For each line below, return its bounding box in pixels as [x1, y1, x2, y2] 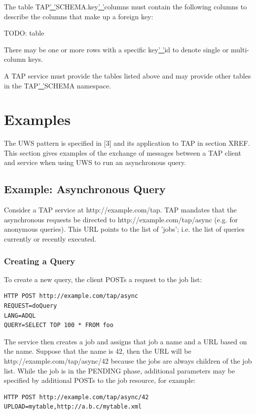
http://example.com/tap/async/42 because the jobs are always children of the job [4, 356, 252, 366]
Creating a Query [4, 254, 75, 267]
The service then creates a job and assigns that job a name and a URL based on [4, 336, 247, 346]
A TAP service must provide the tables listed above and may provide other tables [4, 70, 251, 81]
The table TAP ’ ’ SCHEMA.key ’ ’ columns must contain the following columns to [4, 1, 247, 11]
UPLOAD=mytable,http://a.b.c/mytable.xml [4, 403, 142, 411]
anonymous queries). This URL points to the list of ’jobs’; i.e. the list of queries [4, 224, 245, 234]
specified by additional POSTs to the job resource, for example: [4, 375, 196, 385]
